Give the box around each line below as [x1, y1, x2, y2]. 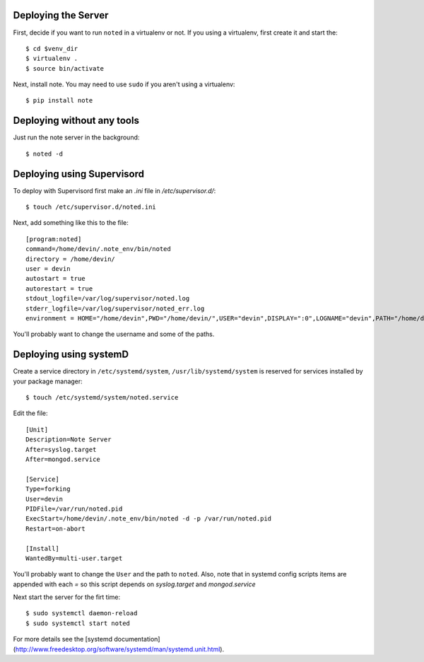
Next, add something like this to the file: [13, 219, 129, 227]
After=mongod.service [25, 455, 100, 463]
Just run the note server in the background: [13, 133, 140, 141]
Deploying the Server [13, 9, 109, 21]
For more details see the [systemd [13, 635, 113, 644]
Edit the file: [13, 409, 49, 417]
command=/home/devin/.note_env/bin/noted [25, 245, 171, 253]
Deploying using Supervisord [13, 168, 145, 180]
